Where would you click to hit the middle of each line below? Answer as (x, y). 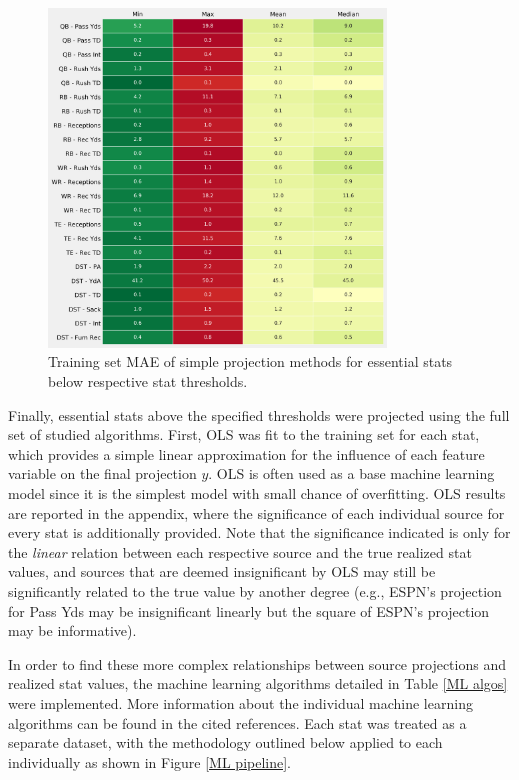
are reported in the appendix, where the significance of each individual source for (256, 512)
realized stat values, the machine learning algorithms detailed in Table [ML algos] (258, 683)
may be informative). (72, 630)
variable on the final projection (102, 473)
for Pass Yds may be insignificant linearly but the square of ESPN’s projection (249, 610)
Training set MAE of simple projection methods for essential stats (250, 361)
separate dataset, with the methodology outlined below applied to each (225, 742)
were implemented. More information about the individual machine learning (240, 702)
